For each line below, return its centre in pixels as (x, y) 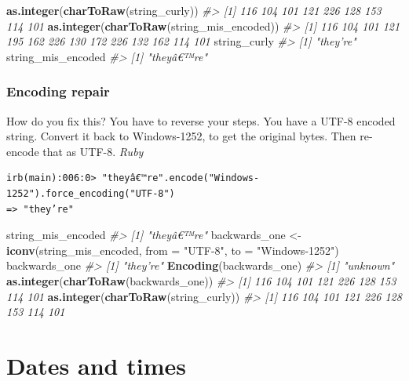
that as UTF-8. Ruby (93, 151)
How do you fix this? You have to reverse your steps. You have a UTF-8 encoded (201, 120)
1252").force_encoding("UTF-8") (91, 193)
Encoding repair (58, 91)
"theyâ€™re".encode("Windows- (181, 178)
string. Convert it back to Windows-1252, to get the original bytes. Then (181, 136)
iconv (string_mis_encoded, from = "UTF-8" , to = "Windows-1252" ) (173, 250)
